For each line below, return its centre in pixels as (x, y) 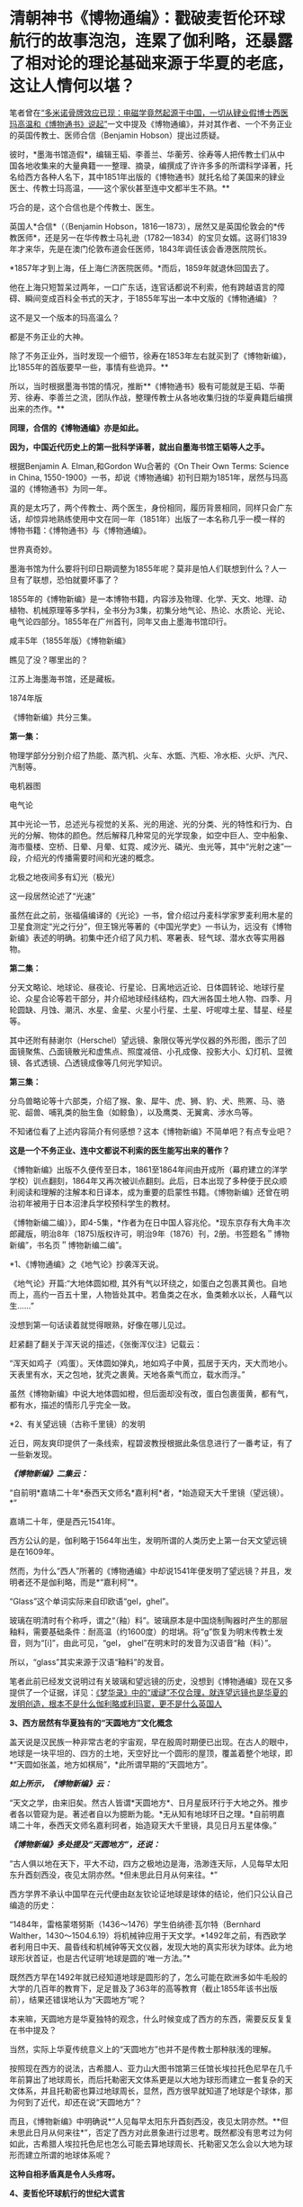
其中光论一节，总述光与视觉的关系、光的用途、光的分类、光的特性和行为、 (147, 824)
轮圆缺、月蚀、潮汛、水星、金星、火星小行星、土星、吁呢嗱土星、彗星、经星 (151, 1009)
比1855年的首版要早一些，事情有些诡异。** (89, 366)
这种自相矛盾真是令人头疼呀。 (64, 2174)
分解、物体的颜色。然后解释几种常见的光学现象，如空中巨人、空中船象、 (159, 835)
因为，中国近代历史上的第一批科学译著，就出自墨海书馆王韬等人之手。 (139, 447)
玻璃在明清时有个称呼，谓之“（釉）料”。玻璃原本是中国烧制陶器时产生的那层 (149, 1620)
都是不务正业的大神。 (49, 336)
